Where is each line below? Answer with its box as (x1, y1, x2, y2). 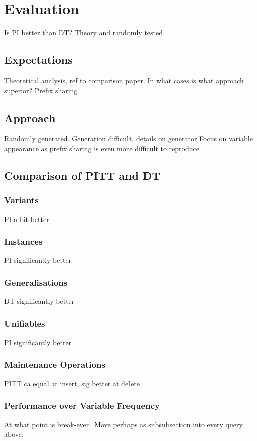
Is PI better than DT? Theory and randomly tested (4, 27, 163, 38)
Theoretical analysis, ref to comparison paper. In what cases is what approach (4, 75, 244, 85)
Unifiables (4, 317, 45, 329)
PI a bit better (4, 213, 49, 224)
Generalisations (4, 276, 68, 288)
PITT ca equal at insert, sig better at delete (4, 378, 140, 388)
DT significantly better (4, 296, 75, 306)
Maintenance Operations (4, 358, 105, 371)
